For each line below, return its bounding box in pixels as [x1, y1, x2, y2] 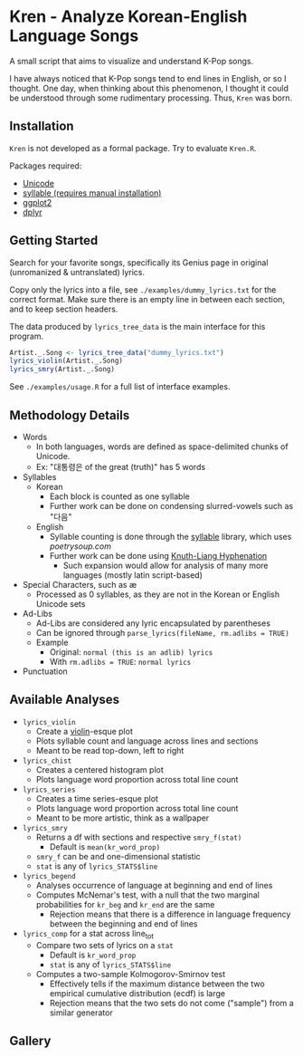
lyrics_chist [22, 756, 72, 765]
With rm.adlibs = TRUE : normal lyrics [49, 657, 192, 667]
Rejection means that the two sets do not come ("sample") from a [49, 997, 294, 1008]
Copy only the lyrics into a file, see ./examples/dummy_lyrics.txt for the [9, 283, 277, 295]
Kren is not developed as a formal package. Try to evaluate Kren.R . [9, 142, 257, 153]
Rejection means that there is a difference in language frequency [49, 908, 291, 919]
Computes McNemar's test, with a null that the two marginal [35, 889, 260, 900]
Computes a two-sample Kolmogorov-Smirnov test [35, 968, 226, 979]
